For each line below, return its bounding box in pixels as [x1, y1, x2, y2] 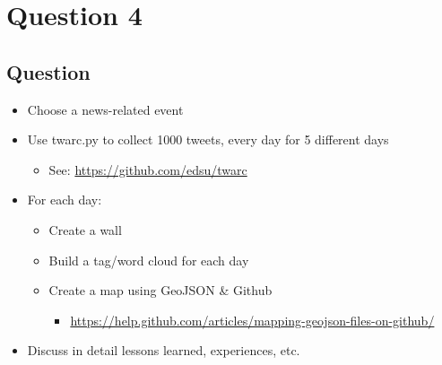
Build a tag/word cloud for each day [48, 250, 249, 269]
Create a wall [48, 220, 122, 239]
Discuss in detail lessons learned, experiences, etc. [27, 341, 300, 360]
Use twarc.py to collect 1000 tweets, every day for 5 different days [27, 130, 389, 149]
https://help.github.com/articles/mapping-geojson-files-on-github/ [70, 310, 435, 329]
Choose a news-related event [27, 100, 184, 118]
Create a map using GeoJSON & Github [48, 281, 273, 300]
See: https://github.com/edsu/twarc [48, 160, 247, 178]
